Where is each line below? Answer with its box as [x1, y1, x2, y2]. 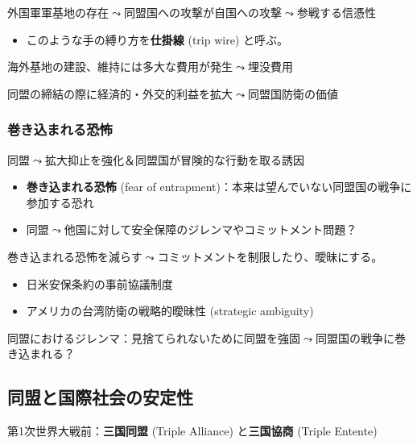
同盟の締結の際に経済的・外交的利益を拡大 [7, 85, 233, 102]
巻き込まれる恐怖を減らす [7, 247, 142, 264]
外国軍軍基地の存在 [7, 4, 109, 20]
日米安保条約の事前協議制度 [26, 275, 173, 292]
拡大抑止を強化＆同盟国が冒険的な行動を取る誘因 [44, 151, 304, 168]
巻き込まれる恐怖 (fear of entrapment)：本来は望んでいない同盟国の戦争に [26, 178, 412, 195]
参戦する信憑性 [296, 4, 376, 20]
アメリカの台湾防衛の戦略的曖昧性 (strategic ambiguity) [26, 302, 314, 319]
